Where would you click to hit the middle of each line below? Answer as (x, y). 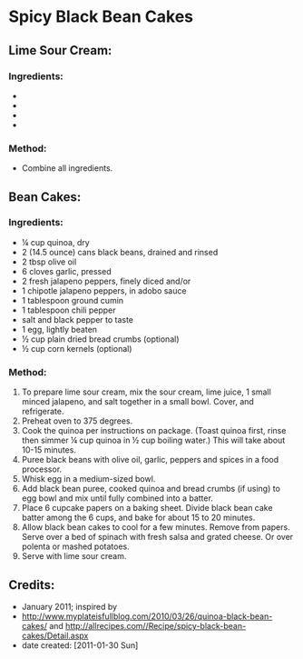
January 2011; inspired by (69, 606)
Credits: (32, 585)
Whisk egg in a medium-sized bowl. (88, 479)
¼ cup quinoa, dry (55, 242)
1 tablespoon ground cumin (73, 300)
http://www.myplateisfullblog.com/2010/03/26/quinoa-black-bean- (147, 616)
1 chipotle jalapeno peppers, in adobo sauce (104, 290)
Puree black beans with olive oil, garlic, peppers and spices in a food (150, 460)
